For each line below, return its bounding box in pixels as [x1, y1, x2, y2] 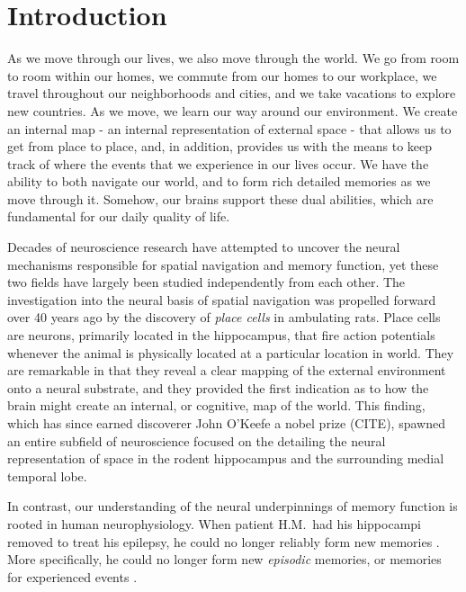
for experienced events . [7, 567, 138, 586]
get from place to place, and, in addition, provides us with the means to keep [7, 137, 433, 156]
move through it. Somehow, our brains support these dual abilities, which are [7, 189, 434, 208]
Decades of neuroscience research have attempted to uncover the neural [7, 238, 400, 256]
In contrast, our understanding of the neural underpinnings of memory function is [7, 497, 458, 516]
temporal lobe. [7, 466, 87, 485]
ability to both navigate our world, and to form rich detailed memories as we [7, 172, 431, 191]
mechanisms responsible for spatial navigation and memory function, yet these [7, 255, 439, 274]
